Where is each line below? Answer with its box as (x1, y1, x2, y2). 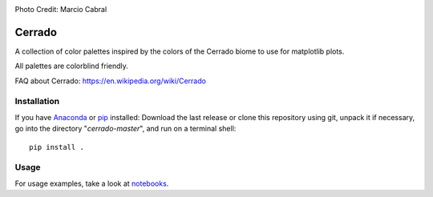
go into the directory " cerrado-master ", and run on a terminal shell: (14, 124, 237, 134)
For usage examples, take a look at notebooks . (14, 179, 169, 188)
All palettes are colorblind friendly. (14, 61, 128, 71)
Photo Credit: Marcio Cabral (14, 5, 107, 14)
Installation (14, 96, 60, 107)
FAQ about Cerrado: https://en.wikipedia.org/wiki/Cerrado (14, 76, 206, 86)
